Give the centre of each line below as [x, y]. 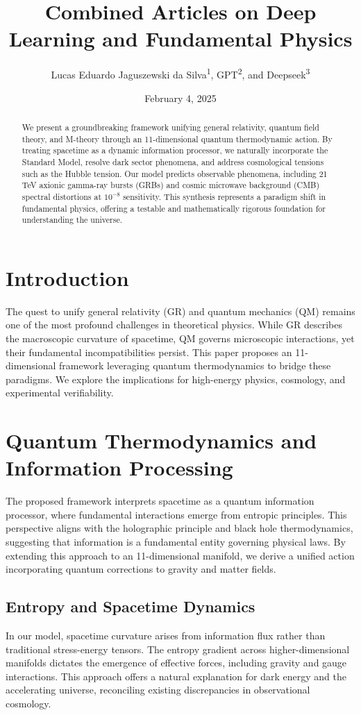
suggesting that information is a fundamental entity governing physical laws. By [176, 542]
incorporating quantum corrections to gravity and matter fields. [141, 569]
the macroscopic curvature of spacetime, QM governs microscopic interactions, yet [180, 338]
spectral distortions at [62, 196]
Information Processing [119, 468]
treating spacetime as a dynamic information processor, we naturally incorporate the [175, 150]
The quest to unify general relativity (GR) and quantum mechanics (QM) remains [180, 311]
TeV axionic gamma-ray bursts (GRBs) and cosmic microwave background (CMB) [171, 185]
